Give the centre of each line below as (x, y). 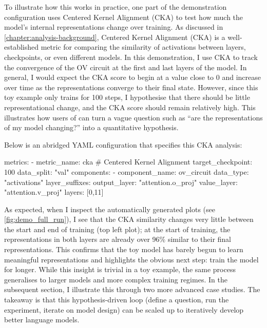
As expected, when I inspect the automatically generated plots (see (110, 209)
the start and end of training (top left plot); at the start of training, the (117, 229)
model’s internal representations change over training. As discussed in (114, 27)
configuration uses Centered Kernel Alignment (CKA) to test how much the (124, 17)
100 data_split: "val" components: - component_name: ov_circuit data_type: (127, 171)
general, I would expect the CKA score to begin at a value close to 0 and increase (132, 77)
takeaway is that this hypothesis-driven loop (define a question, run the (117, 300)
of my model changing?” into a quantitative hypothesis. (91, 127)
